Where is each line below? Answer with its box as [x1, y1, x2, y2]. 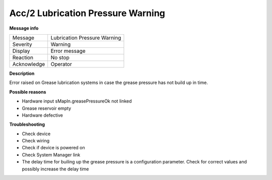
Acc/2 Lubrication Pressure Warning [9, 8, 166, 19]
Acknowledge [12, 60, 45, 67]
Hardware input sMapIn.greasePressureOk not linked [22, 98, 132, 104]
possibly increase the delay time [22, 166, 89, 172]
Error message [50, 47, 86, 54]
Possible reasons [9, 88, 46, 95]
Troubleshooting [9, 121, 45, 128]
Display [12, 47, 30, 54]
